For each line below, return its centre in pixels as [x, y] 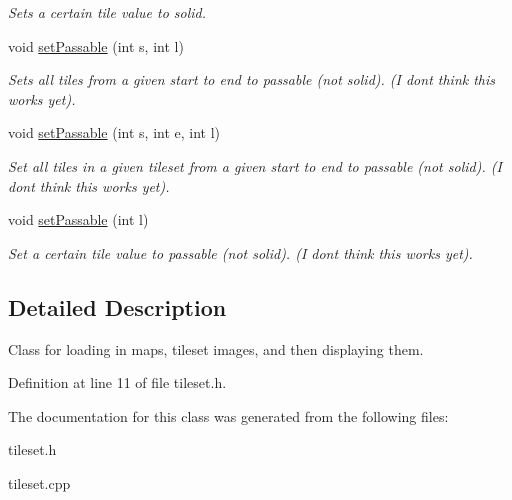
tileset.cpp [39, 482]
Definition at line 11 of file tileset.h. [117, 382]
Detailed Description [117, 306]
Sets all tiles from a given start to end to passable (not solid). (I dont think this [252, 79]
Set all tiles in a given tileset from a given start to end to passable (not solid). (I [255, 165]
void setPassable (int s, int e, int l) [114, 132]
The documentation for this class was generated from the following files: [228, 415]
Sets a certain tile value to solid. [107, 12]
